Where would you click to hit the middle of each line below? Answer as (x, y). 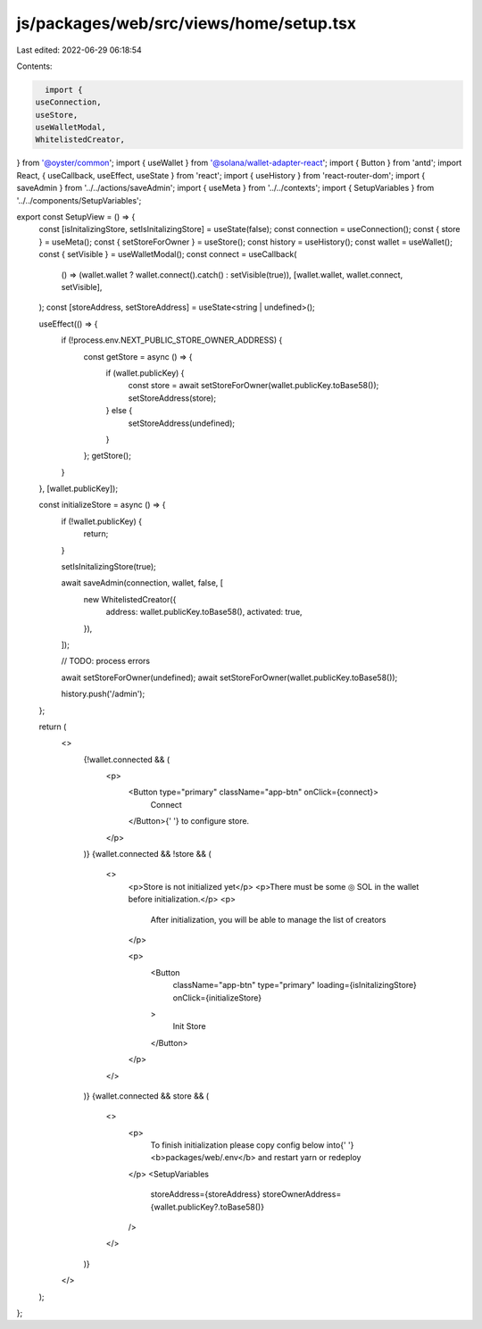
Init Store (189, 1026)
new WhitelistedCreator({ (130, 599)
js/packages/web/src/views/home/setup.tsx (187, 23)
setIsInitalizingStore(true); (108, 567)
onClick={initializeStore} (217, 997)
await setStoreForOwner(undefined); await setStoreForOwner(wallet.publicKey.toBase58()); (229, 677)
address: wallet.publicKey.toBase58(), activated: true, (204, 612)
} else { (119, 411)
